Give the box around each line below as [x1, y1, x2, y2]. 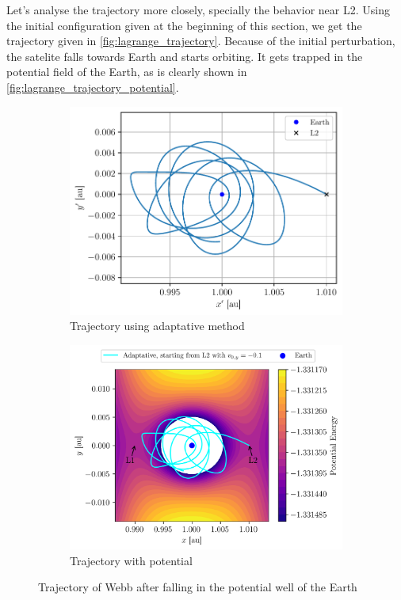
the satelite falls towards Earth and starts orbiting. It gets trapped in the [6, 47, 363, 64]
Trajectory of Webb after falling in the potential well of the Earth [38, 579, 357, 595]
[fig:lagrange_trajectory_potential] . [6, 78, 179, 95]
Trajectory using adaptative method [70, 317, 245, 334]
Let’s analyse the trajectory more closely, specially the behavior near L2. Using [6, 2, 390, 17]
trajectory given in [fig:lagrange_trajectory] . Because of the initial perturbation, [6, 32, 395, 49]
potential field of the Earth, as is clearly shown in [6, 63, 247, 80]
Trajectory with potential [70, 552, 193, 568]
